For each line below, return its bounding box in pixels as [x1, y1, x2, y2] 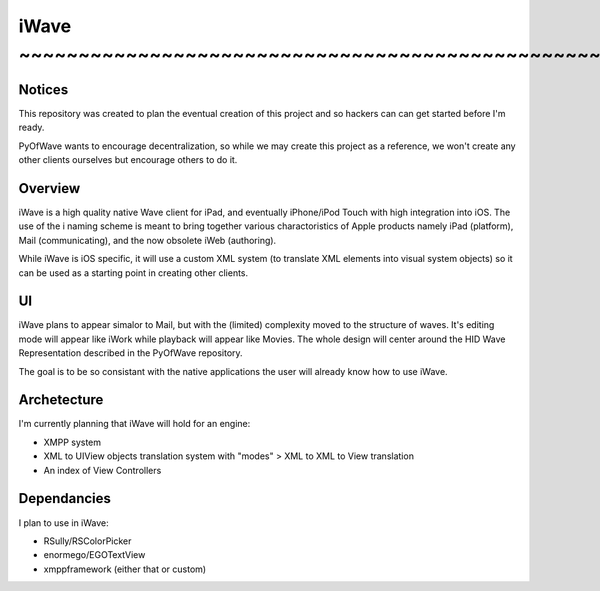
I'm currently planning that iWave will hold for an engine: [18, 418, 251, 430]
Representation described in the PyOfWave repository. [18, 347, 244, 359]
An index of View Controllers [43, 464, 162, 476]
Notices [18, 81, 69, 98]
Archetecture [18, 391, 104, 409]
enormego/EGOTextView [43, 549, 146, 561]
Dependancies [18, 490, 112, 507]
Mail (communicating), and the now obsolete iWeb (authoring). [18, 234, 277, 246]
